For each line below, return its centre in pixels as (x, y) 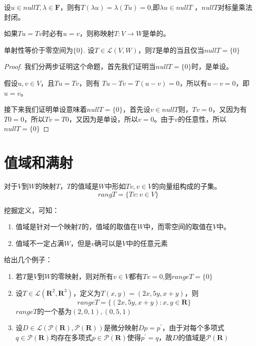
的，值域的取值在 (109, 226)
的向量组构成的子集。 (187, 186)
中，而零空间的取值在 (178, 226)
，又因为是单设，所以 (103, 119)
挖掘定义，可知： (32, 210)
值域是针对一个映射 (47, 226)
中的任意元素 (147, 243)
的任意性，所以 (202, 119)
